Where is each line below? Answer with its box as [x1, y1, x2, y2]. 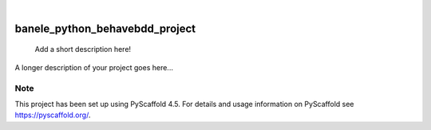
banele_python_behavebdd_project [14, 22, 196, 35]
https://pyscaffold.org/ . [14, 110, 91, 120]
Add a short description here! [34, 45, 132, 54]
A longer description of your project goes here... [14, 62, 173, 72]
